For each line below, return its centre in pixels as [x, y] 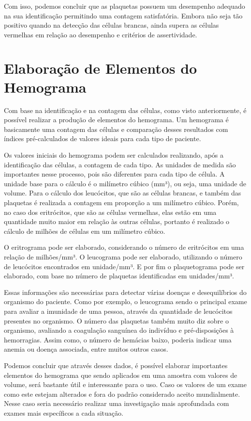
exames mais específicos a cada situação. [64, 413]
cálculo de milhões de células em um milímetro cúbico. [85, 231]
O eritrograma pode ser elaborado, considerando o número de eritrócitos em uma [124, 247]
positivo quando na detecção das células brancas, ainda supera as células [111, 25]
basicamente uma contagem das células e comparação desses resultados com [116, 129]
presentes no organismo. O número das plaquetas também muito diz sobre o [116, 320]
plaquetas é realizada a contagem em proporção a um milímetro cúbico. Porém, [121, 202]
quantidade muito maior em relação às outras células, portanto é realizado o [117, 221]
